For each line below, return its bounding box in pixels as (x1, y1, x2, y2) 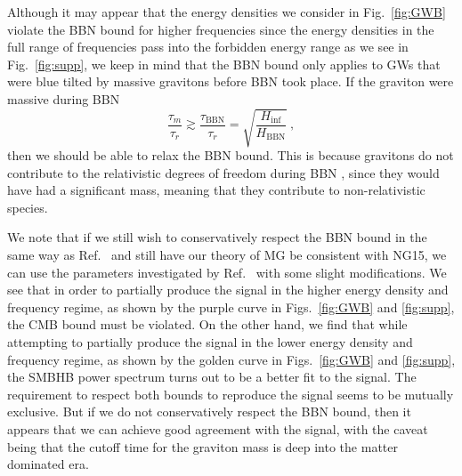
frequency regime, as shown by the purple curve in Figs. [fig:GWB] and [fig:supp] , (7, 297, 455, 316)
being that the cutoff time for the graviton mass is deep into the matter (7, 437, 398, 456)
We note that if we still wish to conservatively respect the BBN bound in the (7, 228, 427, 246)
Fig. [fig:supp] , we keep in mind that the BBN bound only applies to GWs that (7, 54, 441, 73)
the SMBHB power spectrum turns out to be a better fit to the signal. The (7, 367, 417, 386)
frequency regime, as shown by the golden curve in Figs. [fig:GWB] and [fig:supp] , (7, 350, 456, 368)
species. (7, 198, 48, 216)
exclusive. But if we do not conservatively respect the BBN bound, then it (7, 402, 411, 421)
